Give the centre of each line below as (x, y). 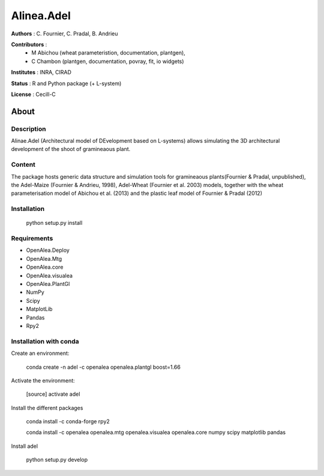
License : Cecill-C (34, 94)
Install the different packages (47, 408)
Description (28, 129)
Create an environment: (40, 353)
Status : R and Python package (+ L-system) (66, 83)
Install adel (25, 446)
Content (23, 165)
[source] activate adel (53, 394)
